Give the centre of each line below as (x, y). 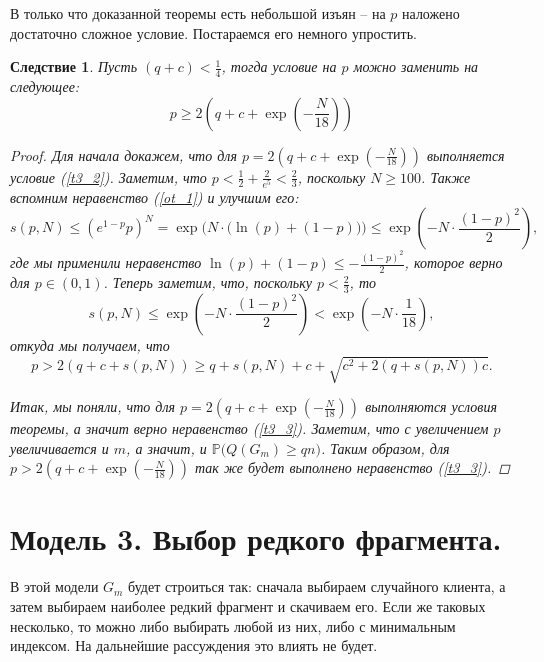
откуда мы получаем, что (90, 344)
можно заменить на (416, 66)
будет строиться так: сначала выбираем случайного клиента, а (317, 586)
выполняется (465, 154)
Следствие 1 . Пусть (74, 66)
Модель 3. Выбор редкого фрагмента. (256, 538)
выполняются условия (431, 406)
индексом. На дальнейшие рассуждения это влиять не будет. (194, 645)
